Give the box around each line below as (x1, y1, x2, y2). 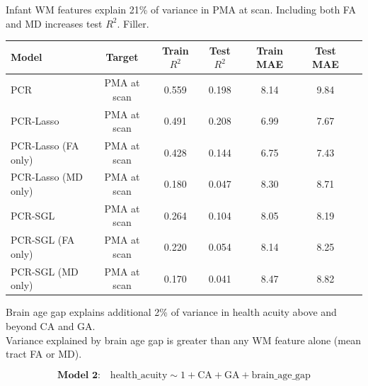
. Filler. (117, 16, 149, 30)
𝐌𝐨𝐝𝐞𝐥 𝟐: (57, 370, 100, 380)
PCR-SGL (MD (11, 263, 79, 278)
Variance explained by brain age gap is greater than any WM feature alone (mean (6, 332, 361, 347)
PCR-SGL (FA (11, 232, 75, 247)
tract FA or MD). (6, 346, 82, 361)
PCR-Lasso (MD (11, 169, 84, 184)
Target (105, 50, 139, 64)
